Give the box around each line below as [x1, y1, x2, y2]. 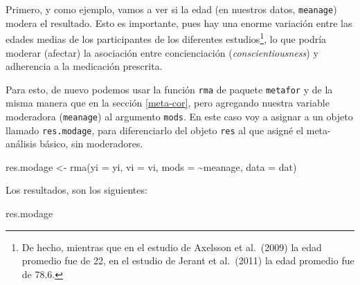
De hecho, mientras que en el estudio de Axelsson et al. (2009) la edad [21, 239, 322, 254]
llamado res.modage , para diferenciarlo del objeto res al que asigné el [6, 122, 304, 137]
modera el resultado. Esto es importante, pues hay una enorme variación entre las [6, 15, 352, 30]
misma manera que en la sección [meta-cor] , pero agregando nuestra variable [6, 95, 330, 110]
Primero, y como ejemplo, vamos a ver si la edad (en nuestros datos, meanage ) [6, 2, 337, 16]
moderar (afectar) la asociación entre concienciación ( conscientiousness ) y [6, 45, 318, 59]
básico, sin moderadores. [39, 136, 143, 151]
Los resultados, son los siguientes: [6, 183, 147, 197]
